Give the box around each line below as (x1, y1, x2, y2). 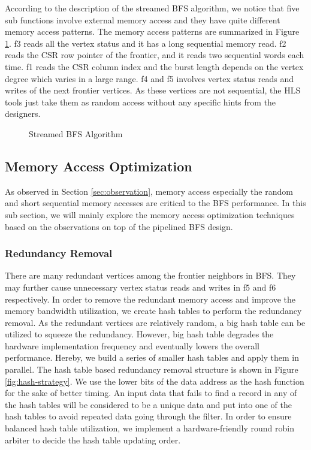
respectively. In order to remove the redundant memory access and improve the (5, 292, 296, 305)
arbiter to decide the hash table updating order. (5, 433, 181, 446)
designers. (5, 107, 41, 120)
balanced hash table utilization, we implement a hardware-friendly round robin (5, 422, 294, 434)
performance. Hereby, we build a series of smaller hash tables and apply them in (5, 351, 299, 364)
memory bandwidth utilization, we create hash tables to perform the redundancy (5, 304, 302, 317)
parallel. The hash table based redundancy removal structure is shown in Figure (5, 363, 298, 376)
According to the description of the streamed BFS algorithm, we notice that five (5, 2, 300, 14)
